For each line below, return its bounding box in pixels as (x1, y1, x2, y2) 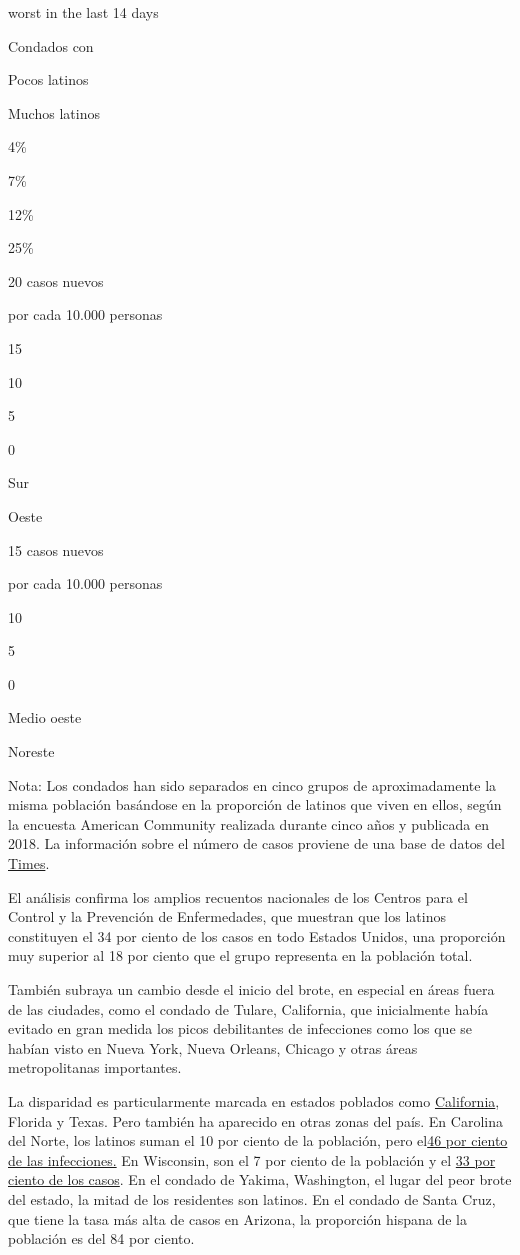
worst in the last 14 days (8, 2, 159, 22)
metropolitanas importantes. (8, 1057, 182, 1078)
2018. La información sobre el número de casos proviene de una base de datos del (8, 833, 505, 854)
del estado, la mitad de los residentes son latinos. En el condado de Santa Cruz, (8, 1188, 496, 1209)
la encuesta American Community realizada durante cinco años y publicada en (8, 813, 489, 834)
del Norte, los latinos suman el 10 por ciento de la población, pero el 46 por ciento (8, 1130, 508, 1151)
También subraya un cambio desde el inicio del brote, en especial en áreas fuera (8, 979, 495, 999)
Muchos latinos (8, 102, 100, 123)
